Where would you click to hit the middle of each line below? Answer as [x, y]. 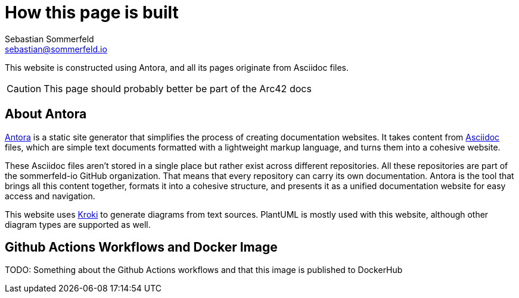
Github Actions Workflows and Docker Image [141, 247]
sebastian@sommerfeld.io [56, 49]
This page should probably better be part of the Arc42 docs [178, 88]
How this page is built [92, 12]
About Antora [46, 114]
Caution [24, 88]
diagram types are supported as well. [78, 224]
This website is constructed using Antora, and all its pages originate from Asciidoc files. [177, 67]
